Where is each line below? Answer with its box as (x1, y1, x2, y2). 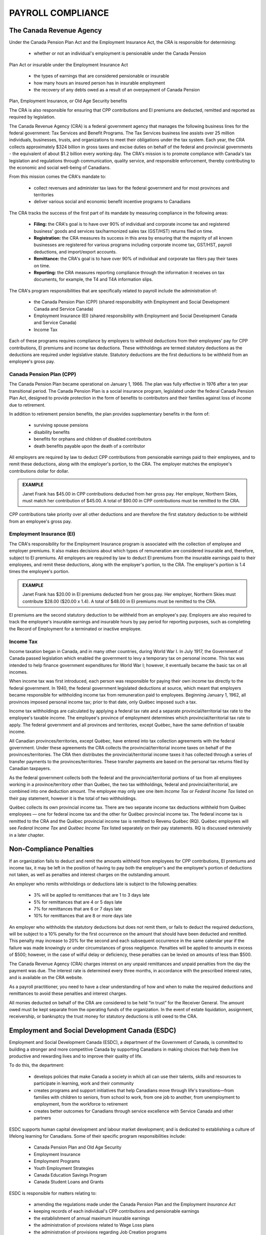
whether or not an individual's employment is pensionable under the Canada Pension (33, 50, 206, 56)
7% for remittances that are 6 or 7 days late (33, 906, 122, 911)
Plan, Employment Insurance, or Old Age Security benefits (9, 98, 128, 104)
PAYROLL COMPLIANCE (9, 7, 109, 18)
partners (33, 1115, 51, 1121)
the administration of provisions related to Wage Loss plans (33, 1222, 155, 1228)
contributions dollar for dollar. (9, 468, 69, 474)
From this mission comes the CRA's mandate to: (9, 173, 106, 180)
